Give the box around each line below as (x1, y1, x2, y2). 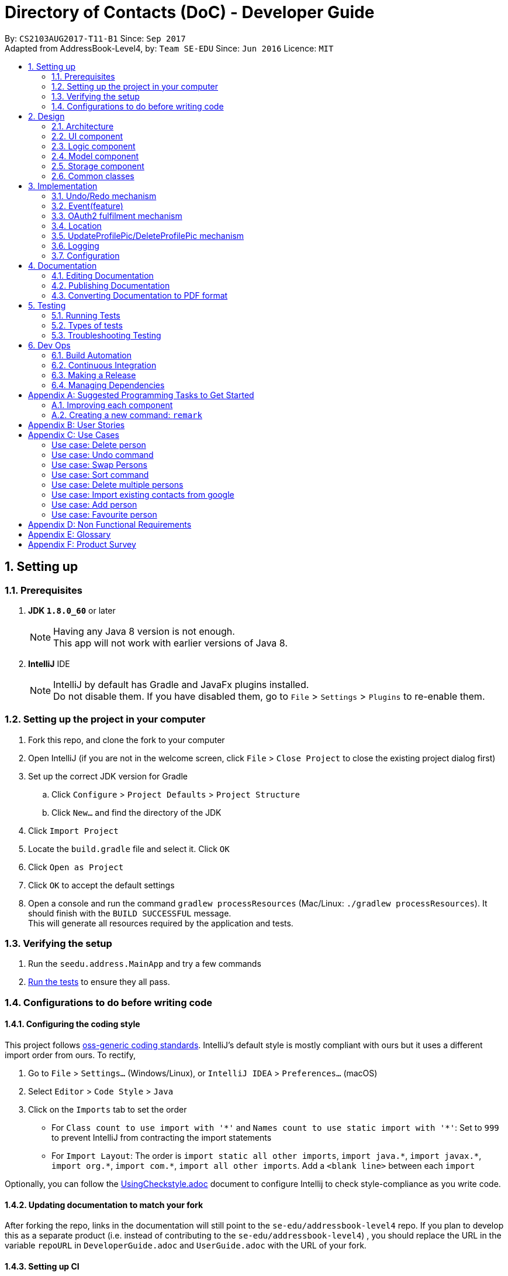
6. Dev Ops (28, 340, 71, 350)
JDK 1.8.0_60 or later (28, 605, 116, 615)
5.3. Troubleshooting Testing (51, 330, 161, 340)
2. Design (28, 111, 65, 121)
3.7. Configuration (51, 250, 120, 261)
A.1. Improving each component (51, 399, 173, 410)
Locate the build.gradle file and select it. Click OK (28, 843, 230, 854)
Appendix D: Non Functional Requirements (28, 519, 192, 529)
